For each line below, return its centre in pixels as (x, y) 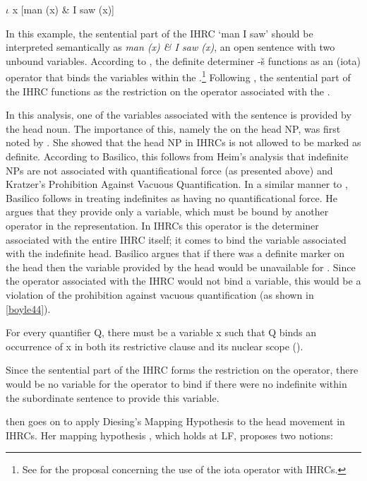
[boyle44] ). (28, 308)
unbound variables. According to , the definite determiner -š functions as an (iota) (183, 60)
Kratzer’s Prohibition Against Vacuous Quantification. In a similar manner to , (177, 184)
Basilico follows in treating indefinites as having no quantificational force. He (172, 197)
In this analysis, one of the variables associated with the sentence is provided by (179, 115)
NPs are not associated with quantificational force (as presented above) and (169, 170)
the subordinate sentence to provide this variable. (113, 397)
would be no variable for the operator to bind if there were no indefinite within (176, 383)
